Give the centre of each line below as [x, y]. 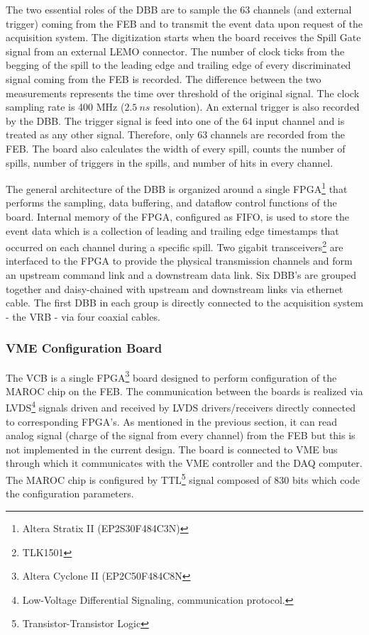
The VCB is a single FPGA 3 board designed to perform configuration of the [171, 376]
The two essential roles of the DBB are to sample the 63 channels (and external [179, 9]
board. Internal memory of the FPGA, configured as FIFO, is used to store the [177, 216]
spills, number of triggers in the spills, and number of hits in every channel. [170, 162]
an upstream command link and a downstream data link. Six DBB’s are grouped [181, 275]
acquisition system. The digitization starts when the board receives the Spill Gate [183, 37]
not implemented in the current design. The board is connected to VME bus [172, 449]
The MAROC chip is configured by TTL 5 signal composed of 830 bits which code [183, 479]
